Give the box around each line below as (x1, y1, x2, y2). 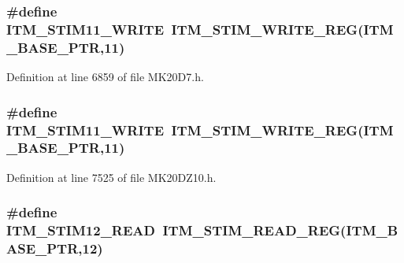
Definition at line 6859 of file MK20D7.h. (6, 69, 204, 85)
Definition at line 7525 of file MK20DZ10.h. (6, 169, 217, 185)
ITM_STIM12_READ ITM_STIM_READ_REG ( (6, 220, 347, 240)
